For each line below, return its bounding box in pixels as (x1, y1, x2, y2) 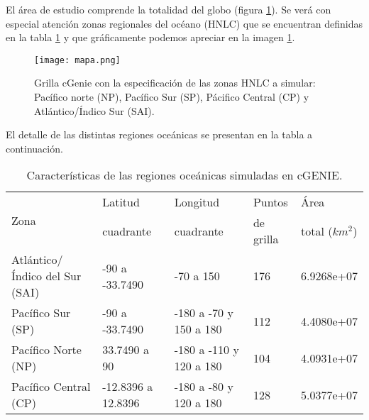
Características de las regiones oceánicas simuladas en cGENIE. (26, 167, 343, 184)
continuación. (6, 140, 63, 155)
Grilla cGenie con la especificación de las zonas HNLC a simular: (34, 75, 316, 90)
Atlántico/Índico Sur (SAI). (34, 103, 155, 118)
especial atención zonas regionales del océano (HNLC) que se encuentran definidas (6, 16, 363, 31)
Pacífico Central (11, 378, 91, 395)
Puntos (253, 194, 288, 211)
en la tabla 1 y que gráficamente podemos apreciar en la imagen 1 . (6, 30, 295, 45)
